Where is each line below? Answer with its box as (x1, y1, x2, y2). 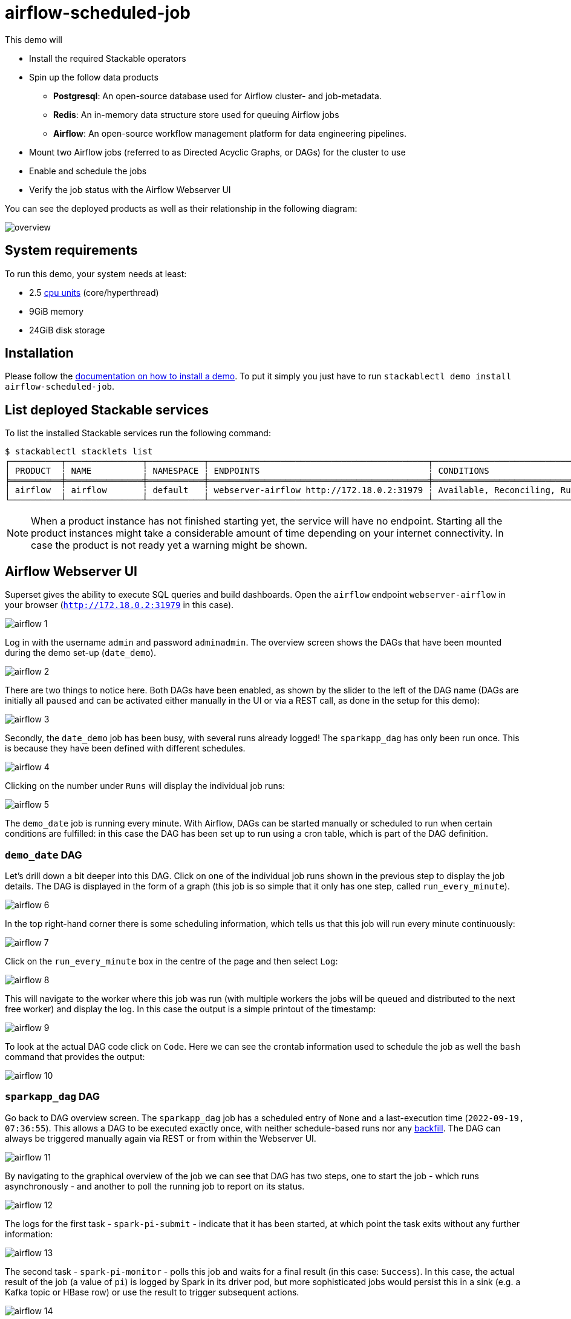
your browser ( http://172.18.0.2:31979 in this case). (5, 600, 234, 610)
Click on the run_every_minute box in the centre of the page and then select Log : (5, 955, 338, 966)
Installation (5, 345, 74, 361)
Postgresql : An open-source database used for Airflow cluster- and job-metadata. (53, 90, 382, 101)
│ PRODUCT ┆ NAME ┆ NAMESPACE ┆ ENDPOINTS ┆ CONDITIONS (5, 466, 489, 476)
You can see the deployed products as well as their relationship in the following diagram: (5, 203, 357, 214)
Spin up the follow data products (29, 71, 158, 82)
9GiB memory (29, 306, 84, 316)
